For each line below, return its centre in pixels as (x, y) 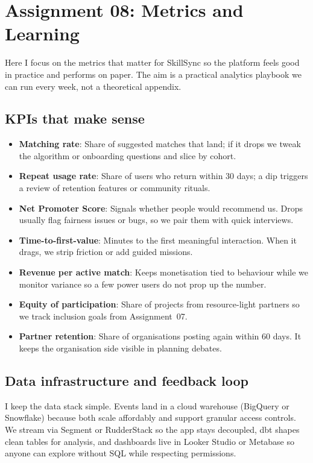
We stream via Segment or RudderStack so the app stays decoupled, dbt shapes (152, 429)
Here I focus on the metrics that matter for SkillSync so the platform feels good (152, 62)
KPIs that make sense (75, 118)
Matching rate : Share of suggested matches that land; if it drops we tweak (160, 144)
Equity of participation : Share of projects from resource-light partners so (159, 304)
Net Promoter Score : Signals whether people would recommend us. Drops (161, 208)
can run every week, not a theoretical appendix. (93, 86)
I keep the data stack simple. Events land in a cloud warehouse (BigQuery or (147, 405)
